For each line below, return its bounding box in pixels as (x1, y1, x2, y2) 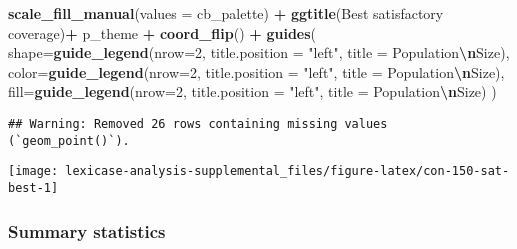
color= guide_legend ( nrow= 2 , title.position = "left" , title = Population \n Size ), (8, 61, 505, 82)
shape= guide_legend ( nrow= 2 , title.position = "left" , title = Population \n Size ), (8, 42, 510, 63)
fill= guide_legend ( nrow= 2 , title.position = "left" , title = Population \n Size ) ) (8, 81, 497, 102)
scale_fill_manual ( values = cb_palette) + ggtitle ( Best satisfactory (8, 3, 444, 23)
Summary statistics (8, 218, 166, 243)
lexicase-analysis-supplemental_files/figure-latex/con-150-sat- (65, 164, 510, 179)
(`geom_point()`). (8, 133, 130, 148)
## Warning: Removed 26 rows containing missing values (8, 116, 388, 131)
